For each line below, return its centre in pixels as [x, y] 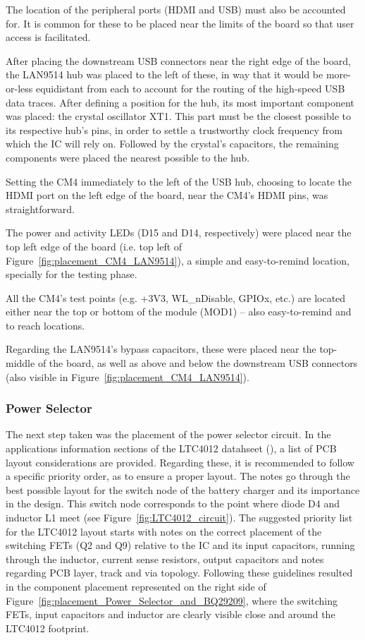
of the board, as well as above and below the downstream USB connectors [198, 363]
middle [20, 363]
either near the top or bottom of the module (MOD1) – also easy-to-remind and [179, 312]
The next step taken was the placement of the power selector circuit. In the [168, 434]
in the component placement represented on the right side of [136, 586]
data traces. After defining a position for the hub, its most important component [180, 102]
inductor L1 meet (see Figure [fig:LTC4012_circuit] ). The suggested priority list [179, 518]
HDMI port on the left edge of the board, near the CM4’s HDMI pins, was [167, 195]
